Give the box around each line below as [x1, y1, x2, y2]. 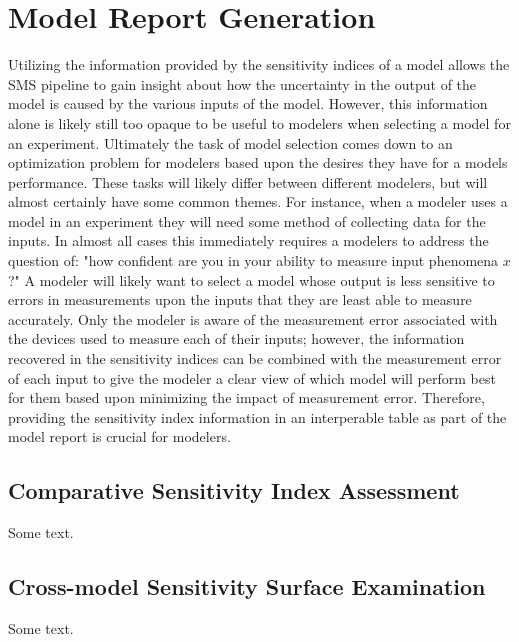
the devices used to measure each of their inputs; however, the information [8, 328, 465, 349]
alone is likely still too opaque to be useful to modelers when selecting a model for [8, 112, 511, 133]
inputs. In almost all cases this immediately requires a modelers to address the [8, 230, 489, 251]
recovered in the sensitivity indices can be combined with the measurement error [8, 348, 502, 369]
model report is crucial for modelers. [8, 426, 231, 447]
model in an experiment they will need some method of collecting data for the [8, 210, 486, 231]
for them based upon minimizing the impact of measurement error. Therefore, [8, 387, 485, 408]
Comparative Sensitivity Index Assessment [8, 475, 460, 506]
